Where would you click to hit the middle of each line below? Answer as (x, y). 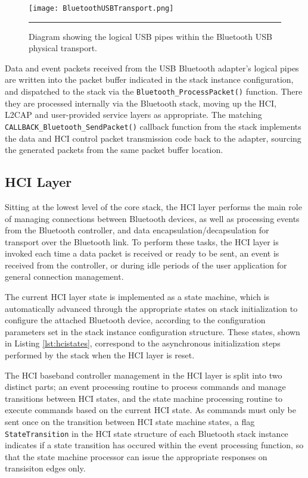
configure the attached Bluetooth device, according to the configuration (135, 320)
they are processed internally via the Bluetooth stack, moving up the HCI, (141, 103)
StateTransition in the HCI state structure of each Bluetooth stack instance (147, 433)
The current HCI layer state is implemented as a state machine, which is (137, 297)
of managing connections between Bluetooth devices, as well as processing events (152, 218)
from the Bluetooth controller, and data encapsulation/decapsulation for (137, 230)
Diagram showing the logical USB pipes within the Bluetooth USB (150, 36)
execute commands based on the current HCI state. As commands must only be (150, 410)
